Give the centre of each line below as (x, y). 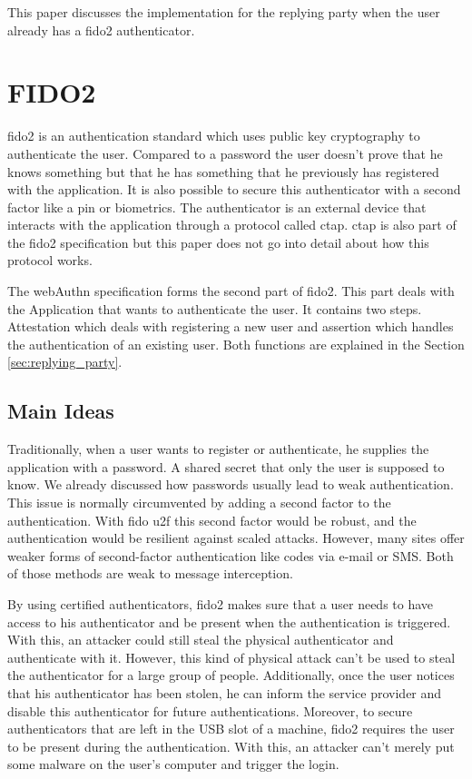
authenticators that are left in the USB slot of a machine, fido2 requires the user (231, 729)
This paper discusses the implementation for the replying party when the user (224, 12)
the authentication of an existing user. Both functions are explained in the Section (236, 344)
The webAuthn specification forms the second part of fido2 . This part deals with (231, 291)
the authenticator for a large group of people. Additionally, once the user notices (231, 675)
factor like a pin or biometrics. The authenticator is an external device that (217, 207)
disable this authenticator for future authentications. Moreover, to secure (210, 710)
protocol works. (50, 260)
